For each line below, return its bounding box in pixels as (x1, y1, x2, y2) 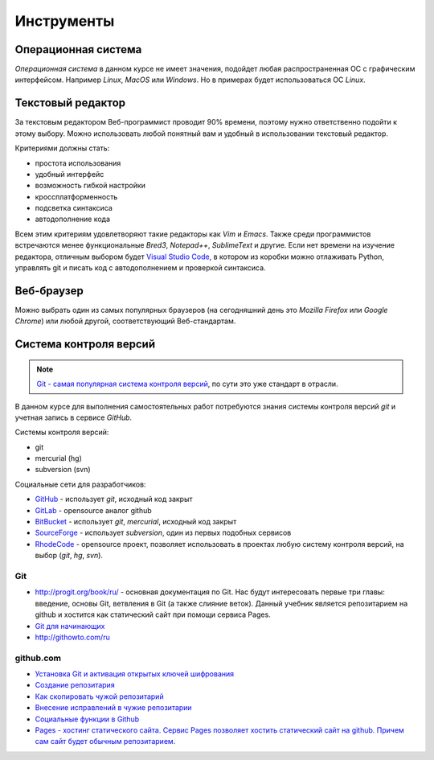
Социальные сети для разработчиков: (14, 479, 146, 489)
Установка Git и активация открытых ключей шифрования (35, 669, 235, 679)
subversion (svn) (35, 465, 92, 474)
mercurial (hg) (35, 454, 82, 463)
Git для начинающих (35, 621, 105, 631)
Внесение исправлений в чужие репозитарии (35, 703, 192, 713)
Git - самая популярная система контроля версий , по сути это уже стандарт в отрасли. (36, 379, 338, 389)
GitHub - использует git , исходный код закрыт (35, 495, 193, 504)
